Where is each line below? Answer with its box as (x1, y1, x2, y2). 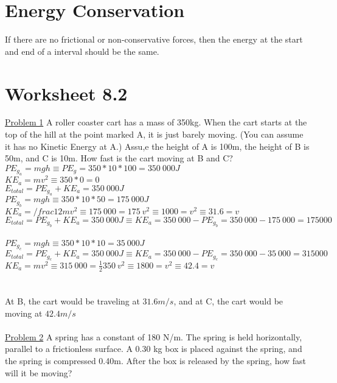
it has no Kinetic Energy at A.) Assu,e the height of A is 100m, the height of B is (5, 139, 310, 152)
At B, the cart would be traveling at (5, 294, 140, 307)
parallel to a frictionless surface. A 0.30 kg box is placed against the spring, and (5, 342, 302, 355)
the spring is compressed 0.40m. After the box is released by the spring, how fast (5, 354, 307, 367)
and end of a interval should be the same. (5, 44, 159, 57)
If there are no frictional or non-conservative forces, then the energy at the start (5, 33, 303, 46)
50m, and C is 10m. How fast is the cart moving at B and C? (5, 152, 233, 164)
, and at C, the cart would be (173, 294, 283, 307)
